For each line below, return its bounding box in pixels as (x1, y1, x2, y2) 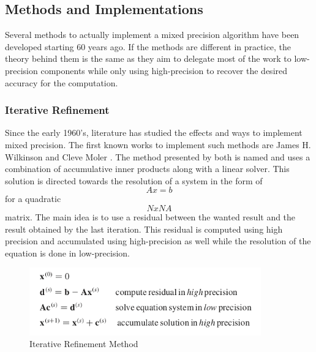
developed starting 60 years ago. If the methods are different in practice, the (5, 40, 292, 53)
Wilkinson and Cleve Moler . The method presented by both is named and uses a (5, 150, 310, 163)
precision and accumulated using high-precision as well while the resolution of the (5, 234, 311, 247)
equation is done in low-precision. (5, 246, 130, 259)
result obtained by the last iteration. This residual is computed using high (5, 222, 283, 235)
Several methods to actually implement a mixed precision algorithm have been (5, 28, 299, 41)
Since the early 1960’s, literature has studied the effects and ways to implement (5, 126, 303, 139)
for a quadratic (5, 192, 61, 205)
